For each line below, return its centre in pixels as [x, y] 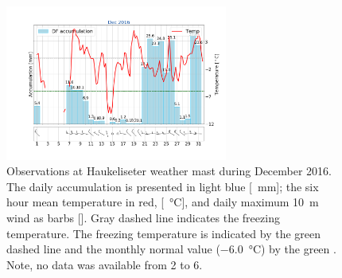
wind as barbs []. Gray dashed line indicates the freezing [143, 218]
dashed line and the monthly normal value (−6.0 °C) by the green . [171, 249]
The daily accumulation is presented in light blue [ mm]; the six [163, 186]
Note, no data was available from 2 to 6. [105, 264]
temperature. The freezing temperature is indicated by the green [164, 233]
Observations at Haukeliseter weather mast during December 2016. [169, 171]
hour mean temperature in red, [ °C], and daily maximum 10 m [163, 202]
